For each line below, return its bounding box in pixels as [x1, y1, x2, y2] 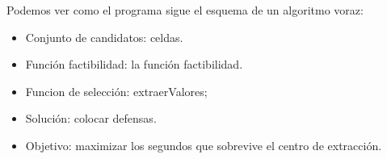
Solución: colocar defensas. [25, 110, 157, 127]
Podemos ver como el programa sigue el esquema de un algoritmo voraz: [6, 2, 364, 18]
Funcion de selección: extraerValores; [25, 82, 208, 99]
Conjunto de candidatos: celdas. [25, 28, 183, 45]
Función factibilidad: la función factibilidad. [25, 56, 243, 73]
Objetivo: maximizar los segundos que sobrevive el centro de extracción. [25, 136, 382, 153]
